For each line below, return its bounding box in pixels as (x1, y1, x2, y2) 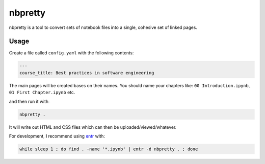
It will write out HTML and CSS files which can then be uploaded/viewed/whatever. (9, 124, 177, 130)
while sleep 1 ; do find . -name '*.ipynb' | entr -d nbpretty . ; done (19, 146, 198, 152)
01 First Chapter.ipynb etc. (9, 90, 76, 95)
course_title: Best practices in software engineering (19, 70, 154, 75)
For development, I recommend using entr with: (9, 133, 105, 139)
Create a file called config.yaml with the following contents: (9, 50, 134, 56)
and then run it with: (9, 98, 50, 104)
